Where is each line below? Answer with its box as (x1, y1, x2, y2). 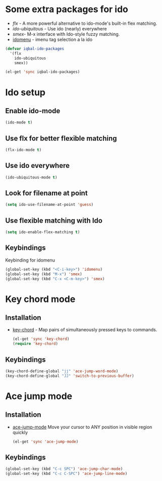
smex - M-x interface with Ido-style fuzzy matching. (12, 31, 120, 37)
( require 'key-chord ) (12, 341, 59, 346)
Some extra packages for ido (5, 4, 129, 15)
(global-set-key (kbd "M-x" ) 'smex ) (5, 272, 82, 277)
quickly (12, 429, 28, 435)
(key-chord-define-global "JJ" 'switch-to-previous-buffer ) (5, 373, 135, 378)
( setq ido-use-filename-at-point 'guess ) (5, 202, 94, 207)
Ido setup (5, 86, 46, 98)
